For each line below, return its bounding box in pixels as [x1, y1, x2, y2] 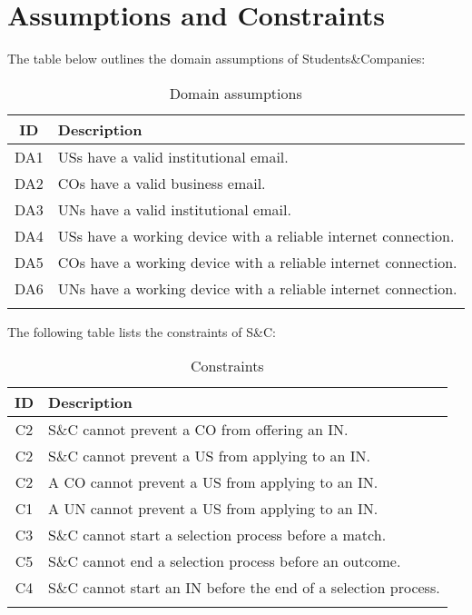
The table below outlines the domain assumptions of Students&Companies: [7, 49, 426, 68]
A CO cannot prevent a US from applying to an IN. [48, 471, 379, 493]
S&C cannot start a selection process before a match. [48, 524, 387, 546]
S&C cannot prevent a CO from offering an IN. [48, 419, 349, 441]
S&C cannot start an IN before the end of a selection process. [48, 577, 440, 599]
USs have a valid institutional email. [57, 145, 289, 167]
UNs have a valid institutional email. [57, 198, 291, 220]
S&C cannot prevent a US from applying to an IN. [48, 445, 370, 467]
